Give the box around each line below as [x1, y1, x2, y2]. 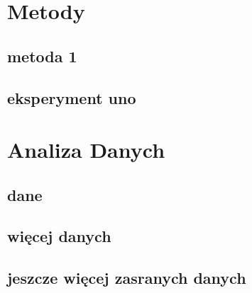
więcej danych [7, 225, 111, 247]
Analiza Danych [7, 135, 165, 164]
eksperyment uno [7, 86, 136, 108]
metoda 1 [7, 45, 77, 67]
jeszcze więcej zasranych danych [7, 267, 246, 289]
